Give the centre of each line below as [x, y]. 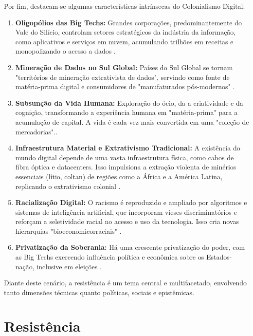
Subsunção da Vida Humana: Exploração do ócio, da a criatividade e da [129, 103]
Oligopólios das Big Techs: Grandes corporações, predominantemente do [129, 22]
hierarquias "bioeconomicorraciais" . [68, 231]
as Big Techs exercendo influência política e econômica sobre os [110, 257]
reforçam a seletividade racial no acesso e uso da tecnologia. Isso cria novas [127, 221]
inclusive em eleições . [69, 266]
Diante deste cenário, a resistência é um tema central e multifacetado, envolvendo [126, 283]
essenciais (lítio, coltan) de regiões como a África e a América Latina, [119, 176]
